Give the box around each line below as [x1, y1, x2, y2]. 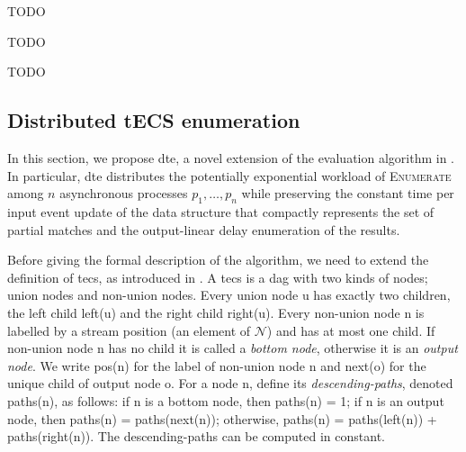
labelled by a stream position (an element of [7, 321, 251, 339]
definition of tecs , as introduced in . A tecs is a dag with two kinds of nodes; [7, 267, 428, 286]
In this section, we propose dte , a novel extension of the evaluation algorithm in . [7, 148, 455, 167]
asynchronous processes [59, 184, 188, 203]
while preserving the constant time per [241, 184, 454, 203]
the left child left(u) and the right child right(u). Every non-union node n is [7, 303, 425, 321]
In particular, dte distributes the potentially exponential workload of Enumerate [7, 166, 452, 185]
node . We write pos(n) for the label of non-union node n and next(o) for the [7, 356, 426, 375]
